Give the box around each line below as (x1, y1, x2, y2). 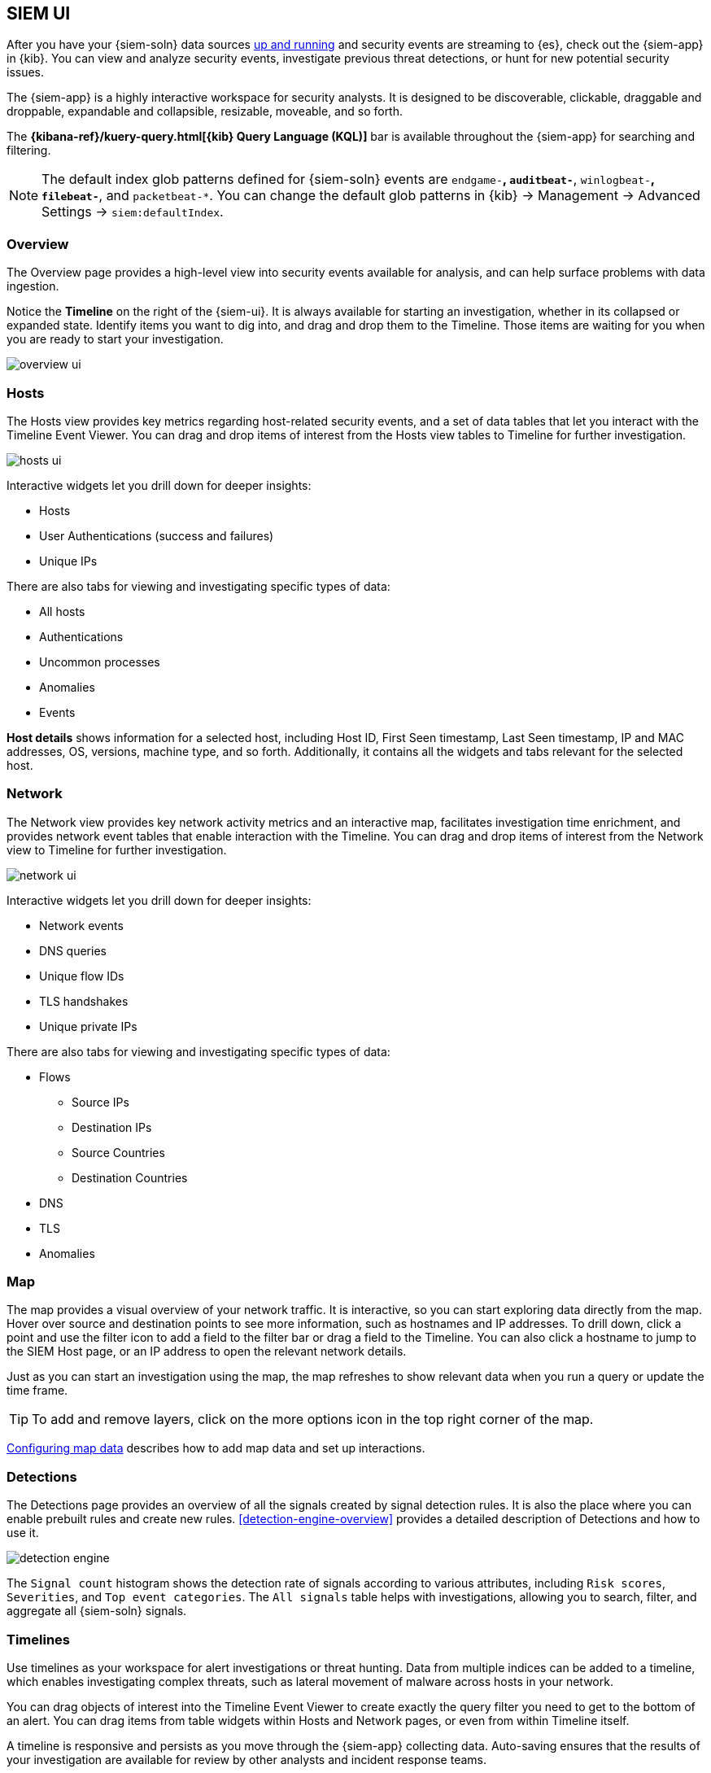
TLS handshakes (39, 993, 129, 1008)
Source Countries (72, 1145, 165, 1159)
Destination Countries (72, 1170, 188, 1185)
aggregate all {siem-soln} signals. (7, 1604, 187, 1618)
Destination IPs (72, 1120, 152, 1134)
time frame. (7, 1383, 68, 1398)
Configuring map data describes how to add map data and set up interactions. (7, 1441, 425, 1456)
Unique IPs (39, 553, 98, 568)
